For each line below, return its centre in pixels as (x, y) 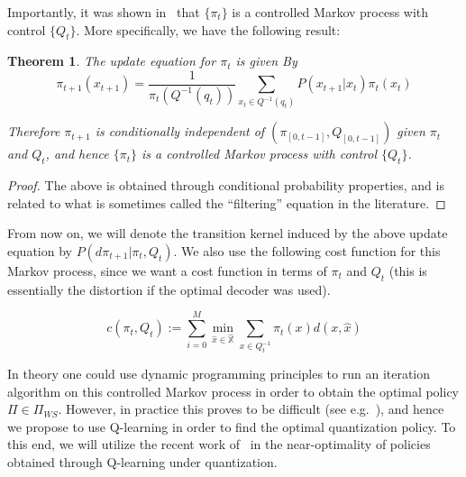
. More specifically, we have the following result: (208, 29)
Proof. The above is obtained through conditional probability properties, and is (226, 185)
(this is (408, 270)
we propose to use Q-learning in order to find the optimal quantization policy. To (232, 426)
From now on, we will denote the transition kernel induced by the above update (228, 233)
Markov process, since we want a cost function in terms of (167, 270)
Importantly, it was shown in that (104, 12)
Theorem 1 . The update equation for (112, 61)
